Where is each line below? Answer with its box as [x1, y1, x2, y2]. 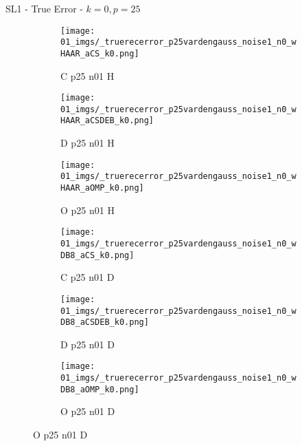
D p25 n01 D [60, 337, 115, 351]
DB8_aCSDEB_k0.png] [60, 317, 149, 328]
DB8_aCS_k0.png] [60, 250, 135, 260]
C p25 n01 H [60, 68, 115, 83]
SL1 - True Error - [5, 1, 83, 15]
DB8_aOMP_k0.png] [60, 384, 139, 394]
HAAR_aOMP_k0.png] [60, 183, 144, 193]
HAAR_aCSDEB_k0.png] [60, 116, 154, 126]
